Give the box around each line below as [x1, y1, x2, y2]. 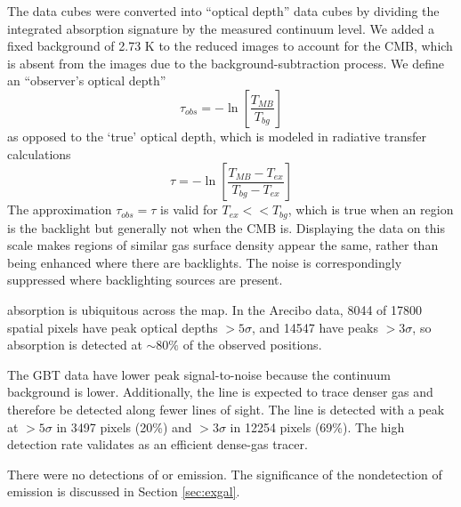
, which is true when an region [287, 200, 454, 219]
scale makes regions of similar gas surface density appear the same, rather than [7, 236, 439, 254]
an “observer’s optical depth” [7, 71, 166, 90]
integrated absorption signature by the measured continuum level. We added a [7, 19, 434, 37]
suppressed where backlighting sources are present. [7, 270, 283, 289]
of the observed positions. [182, 335, 322, 354]
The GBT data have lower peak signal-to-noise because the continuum [7, 365, 392, 383]
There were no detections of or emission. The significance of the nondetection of [7, 464, 442, 483]
